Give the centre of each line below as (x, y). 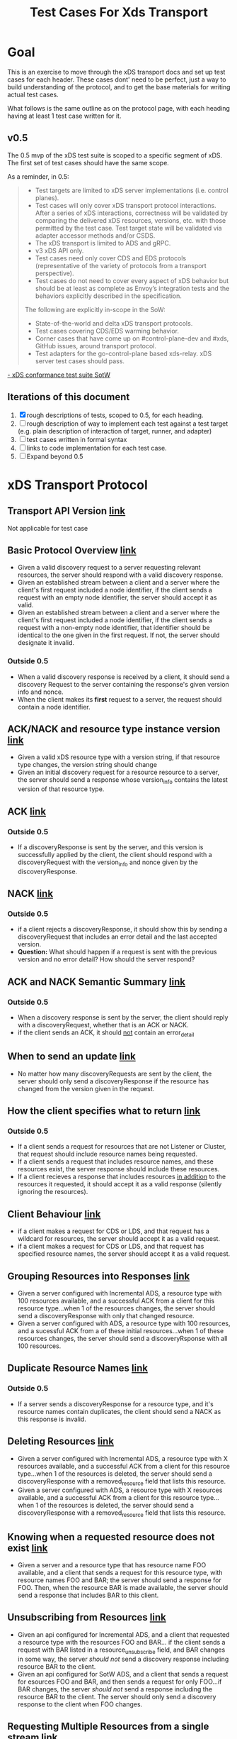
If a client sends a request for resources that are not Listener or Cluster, (122, 1147)
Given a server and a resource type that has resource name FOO (112, 1564)
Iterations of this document (69, 397)
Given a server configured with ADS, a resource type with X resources (120, 1490)
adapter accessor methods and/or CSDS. (95, 236)
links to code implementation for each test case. (97, 448)
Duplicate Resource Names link (78, 1368)
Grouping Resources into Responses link (99, 1276)
